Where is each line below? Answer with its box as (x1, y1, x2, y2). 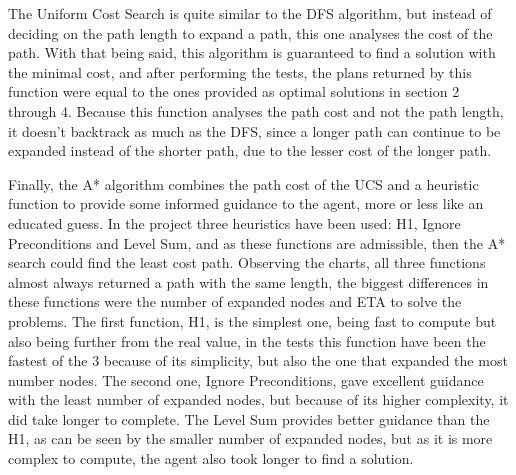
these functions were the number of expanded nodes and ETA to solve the (8, 291, 462, 312)
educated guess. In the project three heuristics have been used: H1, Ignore (8, 212, 461, 233)
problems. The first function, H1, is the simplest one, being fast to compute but (8, 310, 497, 331)
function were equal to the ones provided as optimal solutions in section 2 (8, 81, 460, 102)
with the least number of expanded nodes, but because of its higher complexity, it (8, 389, 509, 410)
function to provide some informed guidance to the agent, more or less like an (8, 193, 484, 214)
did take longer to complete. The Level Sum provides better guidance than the (8, 408, 490, 429)
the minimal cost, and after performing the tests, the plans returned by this (8, 61, 472, 82)
